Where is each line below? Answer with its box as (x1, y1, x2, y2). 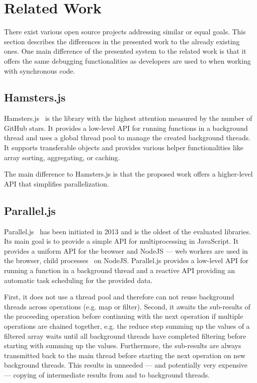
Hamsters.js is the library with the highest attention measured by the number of (4, 113, 253, 123)
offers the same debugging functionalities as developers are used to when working (4, 55, 251, 66)
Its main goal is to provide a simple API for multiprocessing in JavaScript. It (4, 236, 239, 246)
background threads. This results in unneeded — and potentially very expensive (4, 360, 248, 370)
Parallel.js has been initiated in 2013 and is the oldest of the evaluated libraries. (4, 226, 251, 236)
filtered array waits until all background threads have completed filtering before (4, 330, 246, 341)
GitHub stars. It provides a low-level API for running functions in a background (4, 122, 248, 133)
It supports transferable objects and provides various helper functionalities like (4, 142, 244, 153)
